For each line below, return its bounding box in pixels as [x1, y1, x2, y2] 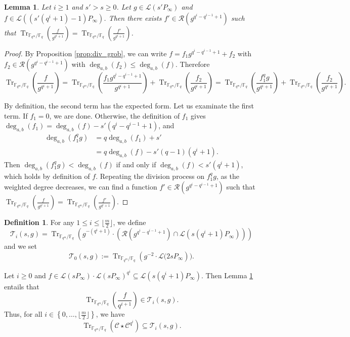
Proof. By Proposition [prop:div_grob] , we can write [4, 48, 167, 58]
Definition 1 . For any [4, 217, 74, 228]
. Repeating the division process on [96, 170, 204, 181]
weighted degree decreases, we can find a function [4, 181, 157, 192]
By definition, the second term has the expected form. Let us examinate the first [4, 100, 254, 111]
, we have [96, 309, 125, 319]
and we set [4, 241, 37, 251]
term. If [4, 110, 28, 121]
